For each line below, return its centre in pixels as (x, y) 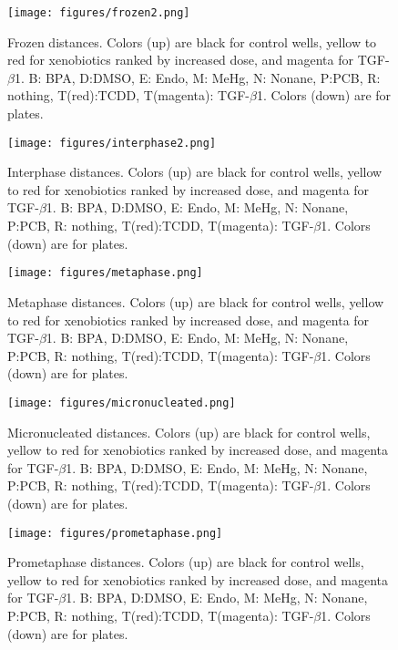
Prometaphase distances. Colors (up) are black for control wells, (186, 562)
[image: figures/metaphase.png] (105, 273)
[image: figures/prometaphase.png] (115, 533)
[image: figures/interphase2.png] (112, 143)
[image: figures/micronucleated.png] (122, 402)
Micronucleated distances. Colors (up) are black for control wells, (189, 432)
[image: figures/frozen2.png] (99, 13)
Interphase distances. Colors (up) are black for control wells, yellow (195, 172)
